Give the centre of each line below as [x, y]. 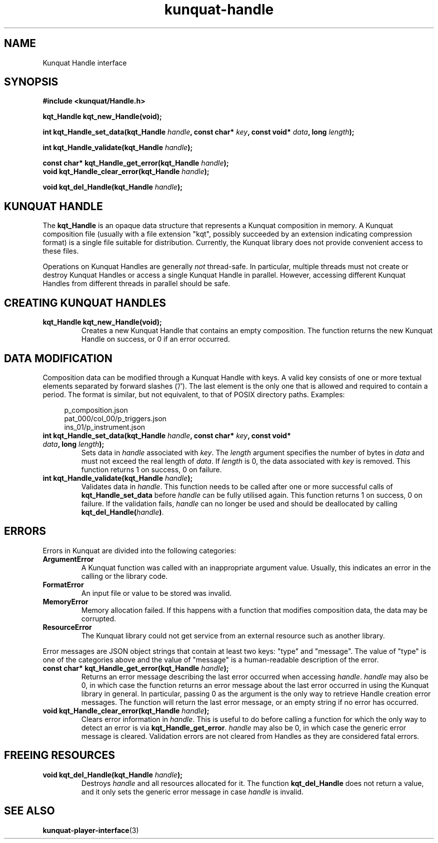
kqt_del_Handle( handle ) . [122, 512]
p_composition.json [96, 410]
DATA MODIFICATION [58, 358]
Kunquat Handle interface [85, 63]
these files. [61, 251]
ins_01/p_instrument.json [105, 427]
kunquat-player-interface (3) [91, 830]
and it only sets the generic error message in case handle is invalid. [192, 791]
